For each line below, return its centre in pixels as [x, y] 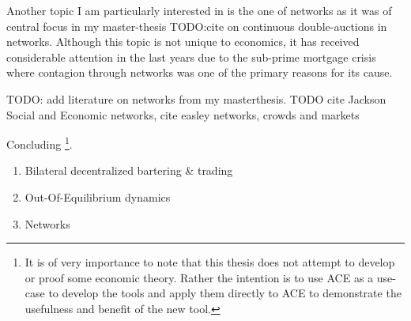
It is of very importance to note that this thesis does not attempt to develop [210, 262]
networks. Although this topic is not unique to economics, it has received [183, 42]
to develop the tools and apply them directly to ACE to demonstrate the [225, 293]
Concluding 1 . [40, 143]
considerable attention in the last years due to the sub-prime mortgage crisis [191, 57]
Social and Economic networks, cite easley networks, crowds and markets [183, 114]
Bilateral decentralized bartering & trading [129, 170]
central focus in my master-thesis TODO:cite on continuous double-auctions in [197, 26]
